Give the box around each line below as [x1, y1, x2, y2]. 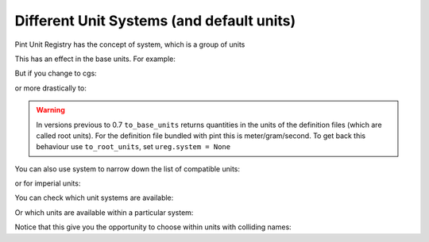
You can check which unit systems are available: [14, 193, 174, 202]
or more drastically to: [14, 83, 87, 93]
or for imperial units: [14, 179, 81, 188]
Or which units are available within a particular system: [14, 207, 194, 217]
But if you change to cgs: [14, 68, 97, 79]
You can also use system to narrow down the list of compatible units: [14, 163, 241, 174]
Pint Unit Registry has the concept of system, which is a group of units [14, 40, 245, 49]
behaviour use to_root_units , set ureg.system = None [36, 142, 230, 152]
